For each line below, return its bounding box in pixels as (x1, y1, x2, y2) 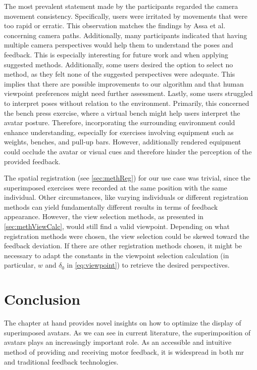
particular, (4, 260, 36, 270)
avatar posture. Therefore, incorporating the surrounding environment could (4, 117, 235, 128)
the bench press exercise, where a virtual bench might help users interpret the (4, 107, 240, 118)
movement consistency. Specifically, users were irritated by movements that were (4, 10, 248, 21)
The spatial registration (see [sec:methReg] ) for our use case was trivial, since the (4, 173, 251, 183)
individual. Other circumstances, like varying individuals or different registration (4, 192, 248, 202)
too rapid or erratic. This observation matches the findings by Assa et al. (4, 20, 226, 31)
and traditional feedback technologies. (4, 356, 119, 367)
